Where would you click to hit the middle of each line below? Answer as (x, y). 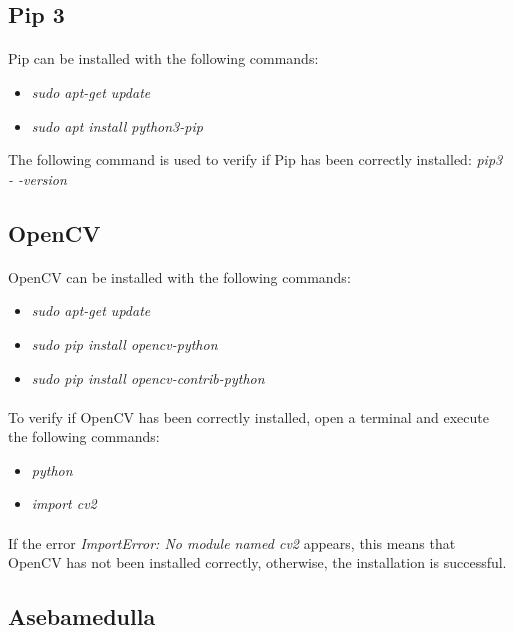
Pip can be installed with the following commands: (163, 58)
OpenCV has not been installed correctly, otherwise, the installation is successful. (257, 562)
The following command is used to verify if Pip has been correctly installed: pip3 (255, 159)
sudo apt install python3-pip (117, 125)
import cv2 (64, 503)
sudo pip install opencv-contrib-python (148, 377)
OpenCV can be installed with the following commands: (179, 276)
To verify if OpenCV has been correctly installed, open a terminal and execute (248, 416)
